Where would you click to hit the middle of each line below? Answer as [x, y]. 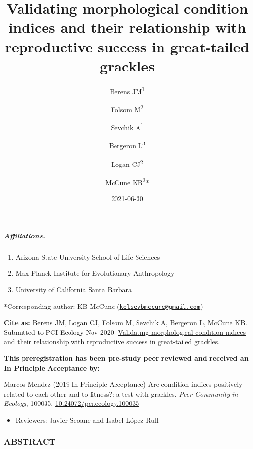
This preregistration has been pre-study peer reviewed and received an [126, 358]
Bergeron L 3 [127, 145]
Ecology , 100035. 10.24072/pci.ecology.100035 [72, 403]
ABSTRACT [30, 441]
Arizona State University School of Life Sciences [88, 256]
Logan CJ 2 [127, 163]
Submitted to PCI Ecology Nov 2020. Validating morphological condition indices [125, 332]
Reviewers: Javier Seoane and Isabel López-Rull [87, 419]
